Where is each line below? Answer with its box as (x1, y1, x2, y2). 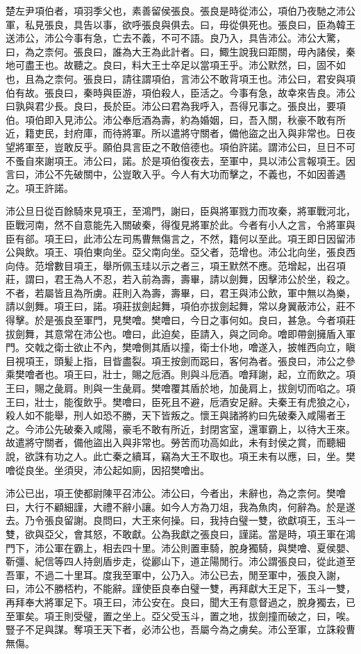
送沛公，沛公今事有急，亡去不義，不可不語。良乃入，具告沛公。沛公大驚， (6, 31, 346, 45)
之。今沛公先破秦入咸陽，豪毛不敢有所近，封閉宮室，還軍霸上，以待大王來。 (6, 421, 355, 436)
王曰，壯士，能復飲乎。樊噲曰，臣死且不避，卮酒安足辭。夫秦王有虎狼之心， (6, 394, 355, 409)
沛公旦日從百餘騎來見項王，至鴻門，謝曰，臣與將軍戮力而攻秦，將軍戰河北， (6, 204, 355, 218)
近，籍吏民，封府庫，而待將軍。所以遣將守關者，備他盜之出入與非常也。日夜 (6, 126, 355, 140)
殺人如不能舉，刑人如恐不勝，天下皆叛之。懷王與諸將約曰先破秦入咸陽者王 (6, 408, 346, 423)
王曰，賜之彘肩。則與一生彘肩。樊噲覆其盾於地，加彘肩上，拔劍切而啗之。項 (6, 381, 355, 395)
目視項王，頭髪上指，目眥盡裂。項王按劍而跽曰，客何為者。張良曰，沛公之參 (6, 353, 355, 368)
